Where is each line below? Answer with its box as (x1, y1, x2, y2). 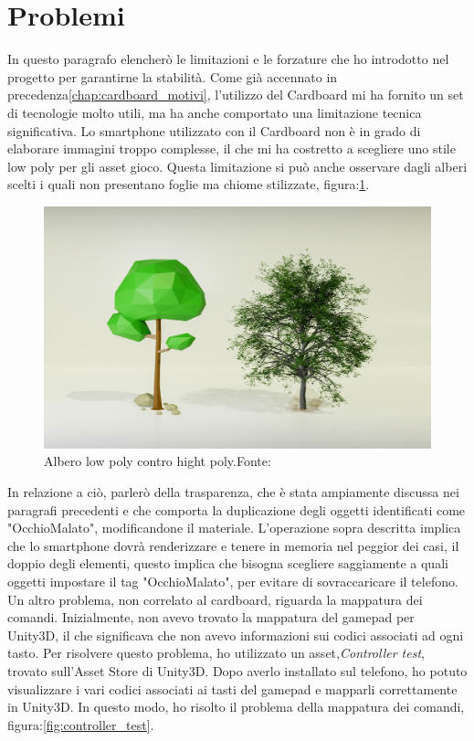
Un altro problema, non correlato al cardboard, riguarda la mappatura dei (7, 589, 423, 609)
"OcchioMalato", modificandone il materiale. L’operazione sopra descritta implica (7, 518, 461, 537)
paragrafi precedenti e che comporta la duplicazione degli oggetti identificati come (7, 500, 466, 519)
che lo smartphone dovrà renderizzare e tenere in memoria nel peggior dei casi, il (7, 535, 459, 555)
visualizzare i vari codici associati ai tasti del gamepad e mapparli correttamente (7, 679, 458, 698)
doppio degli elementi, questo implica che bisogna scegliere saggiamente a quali (7, 554, 448, 573)
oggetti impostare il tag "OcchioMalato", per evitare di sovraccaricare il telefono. (7, 572, 458, 591)
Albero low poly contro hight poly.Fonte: (44, 451, 271, 471)
